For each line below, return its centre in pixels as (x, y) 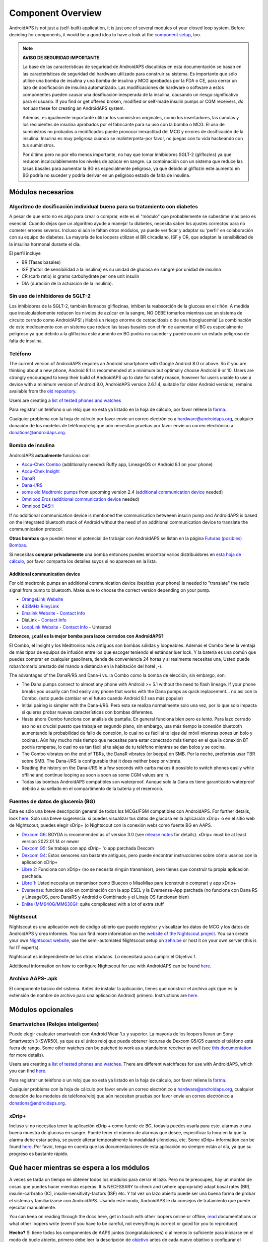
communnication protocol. (36, 529)
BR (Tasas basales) (41, 262)
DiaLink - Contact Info (44, 620)
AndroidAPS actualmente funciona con (49, 455)
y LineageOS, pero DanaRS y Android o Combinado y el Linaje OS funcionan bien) (105, 897)
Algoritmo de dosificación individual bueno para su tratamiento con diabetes (103, 206)
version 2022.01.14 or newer (50, 842)
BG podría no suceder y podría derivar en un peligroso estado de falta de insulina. (106, 175)
